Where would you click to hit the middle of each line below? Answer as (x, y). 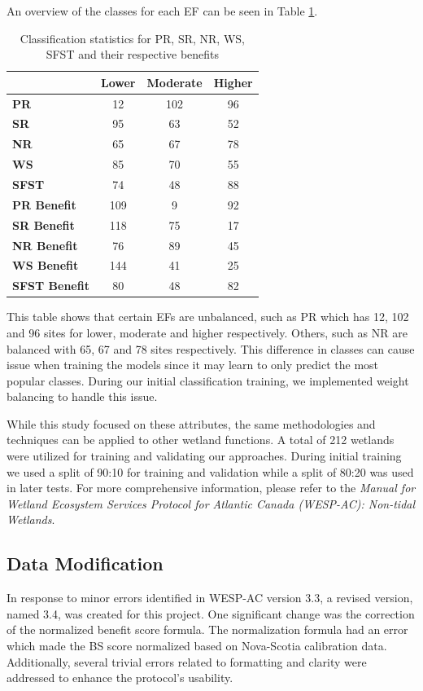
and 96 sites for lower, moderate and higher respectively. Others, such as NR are (207, 332)
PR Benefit (44, 204)
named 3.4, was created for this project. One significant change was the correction (211, 613)
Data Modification (85, 563)
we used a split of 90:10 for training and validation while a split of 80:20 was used (210, 471)
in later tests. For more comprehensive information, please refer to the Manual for (211, 488)
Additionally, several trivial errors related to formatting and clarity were (187, 661)
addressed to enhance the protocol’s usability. (120, 678)
